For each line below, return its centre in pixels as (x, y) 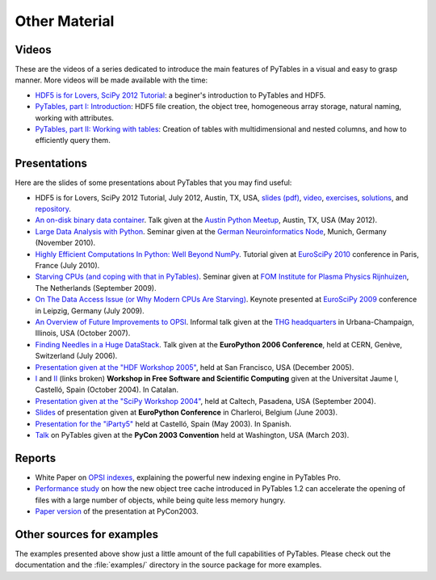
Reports (36, 458)
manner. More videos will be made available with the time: (111, 80)
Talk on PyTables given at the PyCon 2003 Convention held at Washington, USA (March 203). (192, 435)
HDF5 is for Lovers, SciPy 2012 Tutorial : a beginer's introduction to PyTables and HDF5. (180, 95)
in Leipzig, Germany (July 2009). (90, 310)
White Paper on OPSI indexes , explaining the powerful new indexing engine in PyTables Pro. (188, 477)
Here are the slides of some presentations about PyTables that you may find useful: (153, 183)
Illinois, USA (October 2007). (83, 333)
